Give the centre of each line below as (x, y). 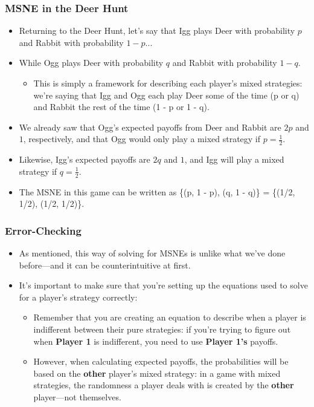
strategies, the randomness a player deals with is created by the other (164, 385)
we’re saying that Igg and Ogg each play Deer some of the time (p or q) (166, 95)
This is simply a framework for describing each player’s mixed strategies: (168, 83)
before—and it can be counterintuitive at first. (105, 265)
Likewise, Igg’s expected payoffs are (85, 159)
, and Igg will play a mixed (234, 159)
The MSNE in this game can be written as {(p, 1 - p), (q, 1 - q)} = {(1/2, (157, 191)
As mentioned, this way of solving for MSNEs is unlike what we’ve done (152, 253)
